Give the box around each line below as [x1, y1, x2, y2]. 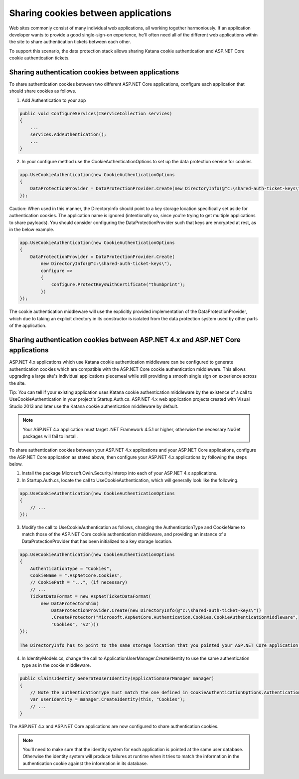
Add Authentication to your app [21, 97, 86, 103]
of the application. [9, 322, 47, 328]
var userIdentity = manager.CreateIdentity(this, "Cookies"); [30, 697, 185, 702]
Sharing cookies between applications [9, 7, 172, 18]
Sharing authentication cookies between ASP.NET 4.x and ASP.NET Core [9, 335, 241, 344]
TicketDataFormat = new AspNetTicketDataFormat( [30, 594, 151, 599]
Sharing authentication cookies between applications [9, 68, 179, 76]
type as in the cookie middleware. [21, 662, 91, 668]
